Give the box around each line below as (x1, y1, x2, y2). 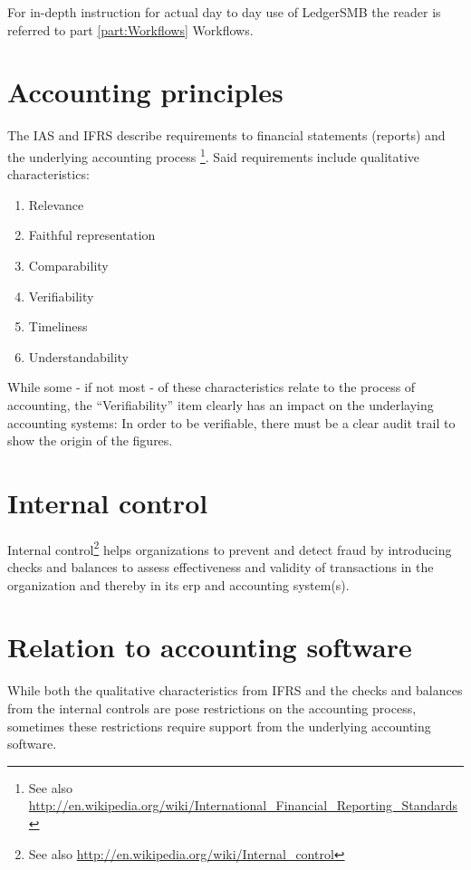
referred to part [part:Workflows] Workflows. (7, 20, 254, 39)
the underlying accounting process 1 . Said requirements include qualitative (7, 144, 420, 166)
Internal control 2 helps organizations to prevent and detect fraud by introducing (7, 537, 452, 559)
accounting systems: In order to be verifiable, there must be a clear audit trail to (7, 413, 456, 432)
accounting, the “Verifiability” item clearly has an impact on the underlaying (7, 395, 434, 414)
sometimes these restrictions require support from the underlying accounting (7, 716, 431, 735)
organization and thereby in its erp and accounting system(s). (7, 575, 350, 594)
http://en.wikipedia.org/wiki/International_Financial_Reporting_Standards (28, 796, 458, 815)
